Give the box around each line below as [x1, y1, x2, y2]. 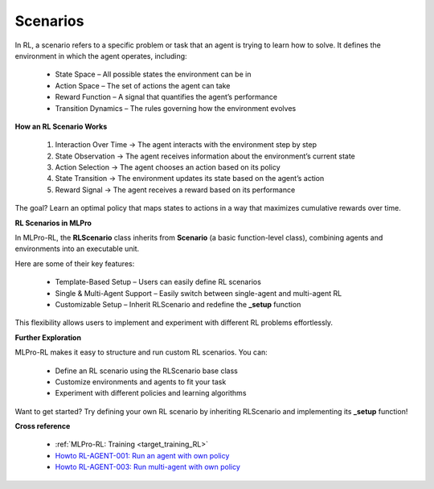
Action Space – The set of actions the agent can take [55, 80, 231, 90]
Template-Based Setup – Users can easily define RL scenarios [55, 277, 261, 287]
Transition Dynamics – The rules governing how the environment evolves [55, 103, 297, 113]
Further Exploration [14, 332, 82, 342]
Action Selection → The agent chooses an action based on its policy [55, 162, 280, 172]
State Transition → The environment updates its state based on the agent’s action [55, 174, 325, 183]
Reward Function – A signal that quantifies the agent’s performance [55, 92, 277, 102]
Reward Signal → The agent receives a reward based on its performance [55, 185, 296, 195]
